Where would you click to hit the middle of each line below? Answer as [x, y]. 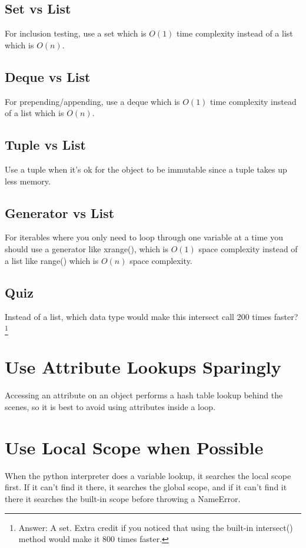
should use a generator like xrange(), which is [87, 248]
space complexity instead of [248, 248]
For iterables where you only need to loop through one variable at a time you [144, 237]
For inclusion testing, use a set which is [76, 33]
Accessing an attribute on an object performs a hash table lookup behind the [144, 395]
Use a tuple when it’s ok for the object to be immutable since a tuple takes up [146, 169]
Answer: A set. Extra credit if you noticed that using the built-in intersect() [156, 527]
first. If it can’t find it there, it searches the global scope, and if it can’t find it [146, 487]
